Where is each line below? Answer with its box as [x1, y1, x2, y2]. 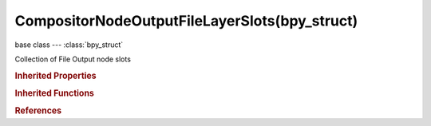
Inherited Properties [14, 70, 97, 81]
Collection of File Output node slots [14, 54, 132, 64]
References [14, 105, 62, 116]
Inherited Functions [14, 88, 95, 99]
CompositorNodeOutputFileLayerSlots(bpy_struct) [14, 12, 358, 30]
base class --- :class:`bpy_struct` [14, 40, 124, 49]
